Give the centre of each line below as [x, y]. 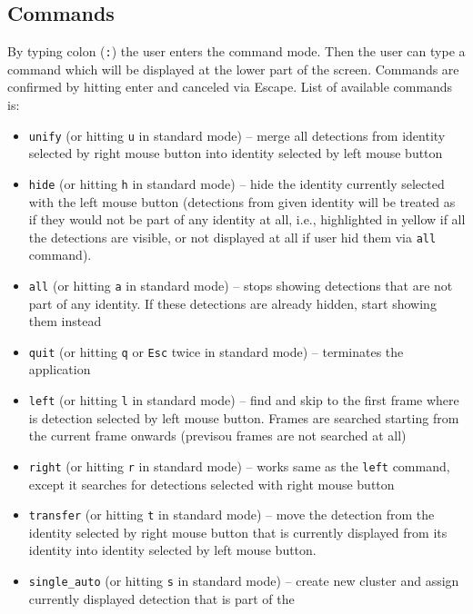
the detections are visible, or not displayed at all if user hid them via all [232, 237]
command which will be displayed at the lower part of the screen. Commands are [233, 69]
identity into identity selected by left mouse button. [172, 550]
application [60, 369]
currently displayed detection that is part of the [161, 598]
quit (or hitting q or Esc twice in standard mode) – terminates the [216, 351]
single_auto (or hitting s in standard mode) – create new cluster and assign [244, 581]
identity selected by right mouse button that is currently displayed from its [238, 532]
